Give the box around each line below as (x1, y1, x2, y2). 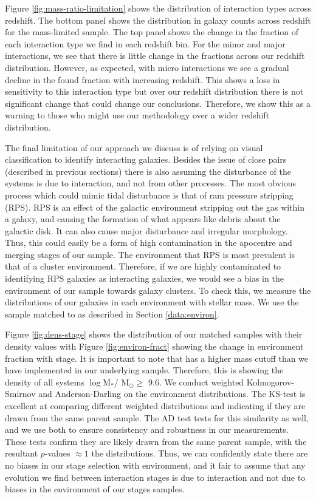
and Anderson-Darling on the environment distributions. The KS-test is (38, 387, 306, 400)
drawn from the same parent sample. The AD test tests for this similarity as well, (5, 411, 309, 424)
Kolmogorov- (246, 375, 295, 388)
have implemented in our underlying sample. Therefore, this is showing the (5, 364, 284, 376)
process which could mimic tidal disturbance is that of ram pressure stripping (5, 188, 294, 201)
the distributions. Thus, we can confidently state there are (91, 447, 308, 460)
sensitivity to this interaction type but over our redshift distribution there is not (5, 85, 304, 98)
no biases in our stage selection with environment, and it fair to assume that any (5, 458, 306, 471)
